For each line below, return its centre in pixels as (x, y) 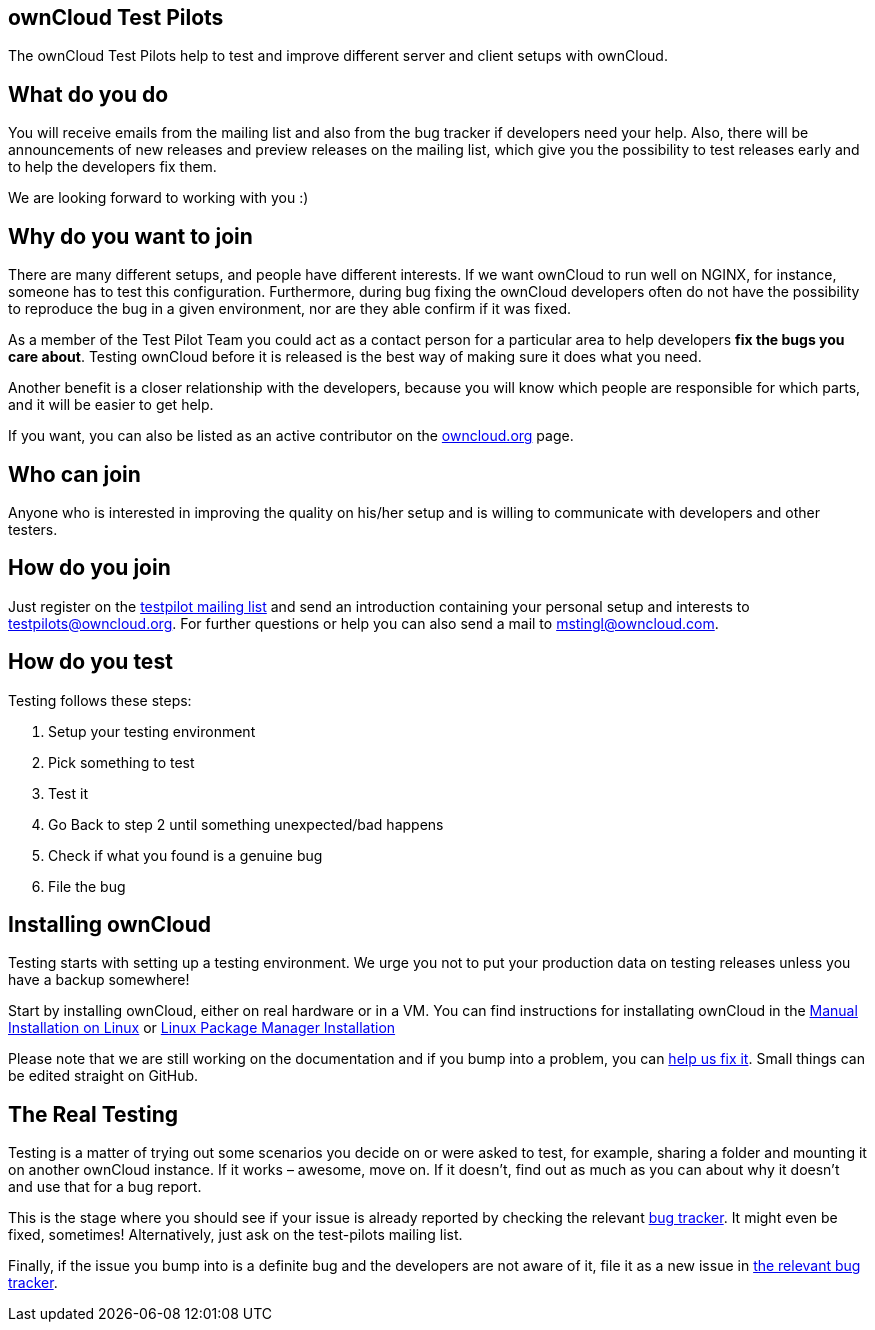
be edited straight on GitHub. (103, 1076)
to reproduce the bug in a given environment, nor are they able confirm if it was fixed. (290, 309)
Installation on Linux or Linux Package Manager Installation (202, 1028)
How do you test (90, 662)
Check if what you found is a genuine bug (185, 855)
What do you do (88, 94)
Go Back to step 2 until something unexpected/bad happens (246, 824)
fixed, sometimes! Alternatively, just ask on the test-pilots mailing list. (235, 1235)
